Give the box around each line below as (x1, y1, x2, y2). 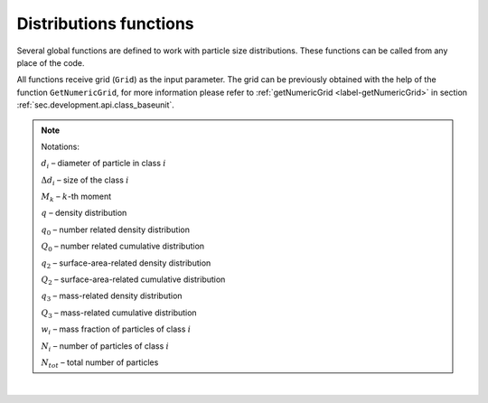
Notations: (41, 141, 80, 152)
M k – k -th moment (41, 191, 112, 203)
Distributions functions (16, 14, 194, 33)
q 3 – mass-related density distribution (41, 290, 183, 304)
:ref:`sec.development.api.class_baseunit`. (16, 99, 175, 110)
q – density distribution (41, 208, 127, 219)
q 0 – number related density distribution (41, 224, 190, 237)
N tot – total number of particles (41, 357, 159, 370)
